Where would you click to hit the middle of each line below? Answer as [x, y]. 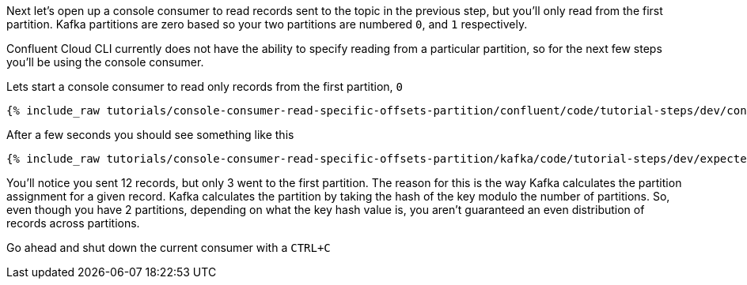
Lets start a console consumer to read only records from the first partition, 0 [205, 86]
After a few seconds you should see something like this [150, 135]
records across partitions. [73, 223]
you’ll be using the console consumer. [105, 62]
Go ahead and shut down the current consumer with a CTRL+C [169, 247]
